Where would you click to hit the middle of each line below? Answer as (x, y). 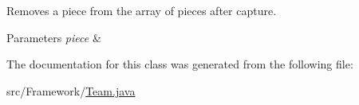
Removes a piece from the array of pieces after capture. (142, 10)
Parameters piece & (54, 37)
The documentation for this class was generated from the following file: (180, 64)
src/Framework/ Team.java (71, 90)
